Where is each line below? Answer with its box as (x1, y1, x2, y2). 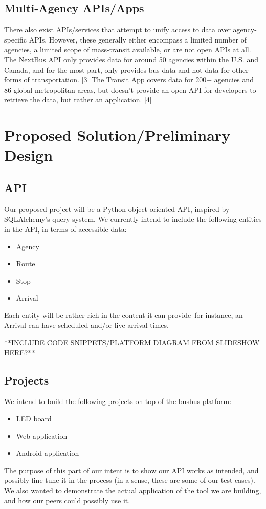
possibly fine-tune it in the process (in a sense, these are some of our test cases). (4, 475, 255, 485)
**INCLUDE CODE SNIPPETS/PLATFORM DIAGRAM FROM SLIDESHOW (4, 337, 260, 348)
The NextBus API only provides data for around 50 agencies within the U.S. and (4, 54, 258, 65)
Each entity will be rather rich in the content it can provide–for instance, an (4, 309, 243, 320)
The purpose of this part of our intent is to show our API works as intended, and (4, 464, 259, 475)
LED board (16, 413, 52, 424)
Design (4, 144, 53, 165)
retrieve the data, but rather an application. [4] (4, 94, 152, 105)
